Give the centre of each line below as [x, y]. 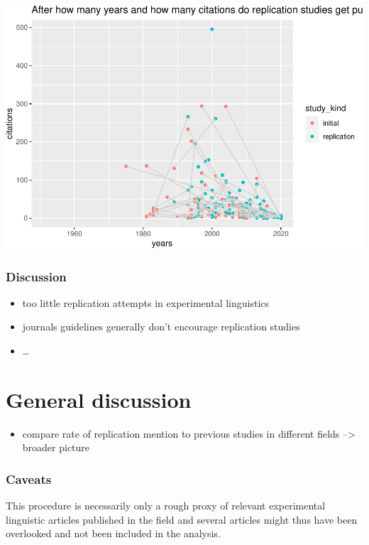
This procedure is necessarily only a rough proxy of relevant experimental [166, 506]
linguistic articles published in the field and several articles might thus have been [182, 519]
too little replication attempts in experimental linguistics [146, 302]
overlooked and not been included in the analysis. [113, 533]
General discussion [99, 399]
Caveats [29, 479]
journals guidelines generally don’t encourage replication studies [161, 327]
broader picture [56, 447]
